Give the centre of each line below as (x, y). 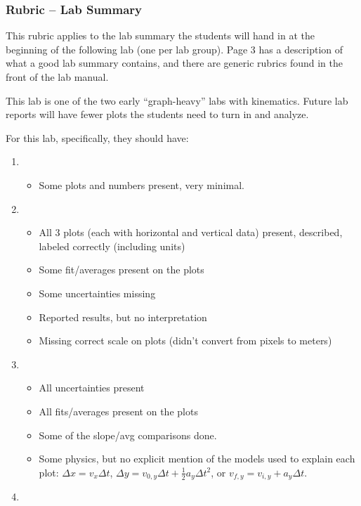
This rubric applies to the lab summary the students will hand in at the (160, 35)
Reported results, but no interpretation (123, 317)
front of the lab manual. (57, 77)
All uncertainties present (92, 388)
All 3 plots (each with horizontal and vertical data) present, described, (191, 232)
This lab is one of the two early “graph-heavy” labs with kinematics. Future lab (177, 100)
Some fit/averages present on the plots (122, 270)
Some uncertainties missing (97, 293)
